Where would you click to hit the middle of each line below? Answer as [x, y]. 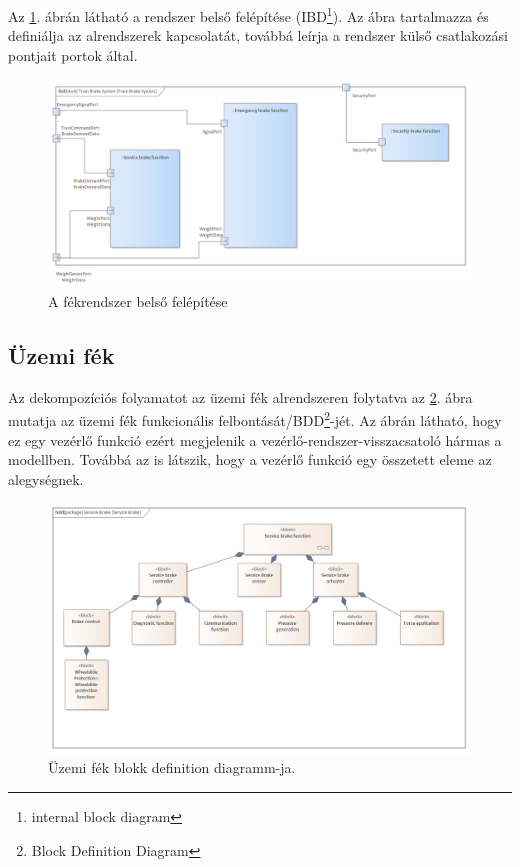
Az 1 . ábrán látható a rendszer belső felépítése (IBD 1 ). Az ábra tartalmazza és [248, 14]
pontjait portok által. [73, 54]
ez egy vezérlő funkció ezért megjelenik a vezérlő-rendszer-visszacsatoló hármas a [255, 439]
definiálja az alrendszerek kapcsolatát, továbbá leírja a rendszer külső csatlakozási [258, 35]
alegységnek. [46, 478]
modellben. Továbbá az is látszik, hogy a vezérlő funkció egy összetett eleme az [250, 459]
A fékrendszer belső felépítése [138, 300]
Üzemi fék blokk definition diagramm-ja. [172, 767]
